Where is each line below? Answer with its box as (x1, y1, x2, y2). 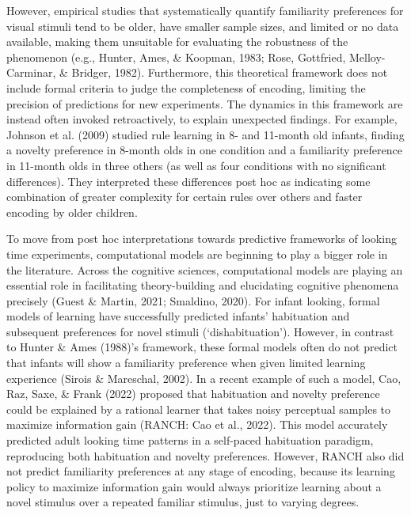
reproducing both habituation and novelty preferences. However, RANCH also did (6, 447, 405, 464)
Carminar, (6, 64, 56, 81)
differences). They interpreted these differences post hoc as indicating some (6, 172, 371, 189)
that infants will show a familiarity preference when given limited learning (6, 354, 366, 371)
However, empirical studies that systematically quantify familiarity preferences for (6, 2, 404, 18)
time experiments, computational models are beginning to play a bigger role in (6, 245, 388, 262)
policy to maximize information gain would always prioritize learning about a (6, 478, 382, 494)
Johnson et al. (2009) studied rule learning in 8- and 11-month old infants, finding (6, 126, 405, 142)
